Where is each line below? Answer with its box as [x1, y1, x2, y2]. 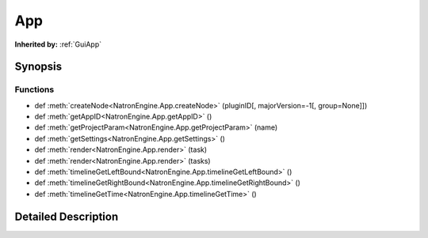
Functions [14, 84, 55, 95]
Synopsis [14, 60, 63, 74]
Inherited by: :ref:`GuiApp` [14, 40, 102, 49]
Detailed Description [14, 210, 119, 223]
